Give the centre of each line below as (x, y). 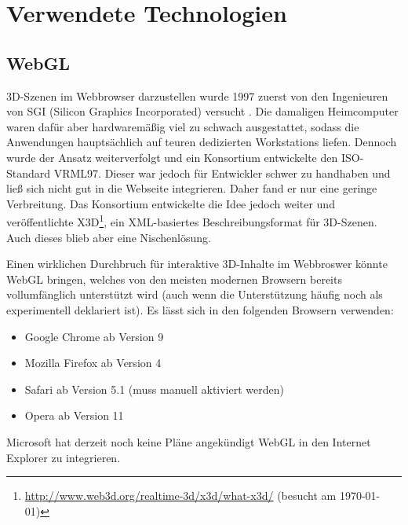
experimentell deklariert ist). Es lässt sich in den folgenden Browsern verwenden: (200, 309)
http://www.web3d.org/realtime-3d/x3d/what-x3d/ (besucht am (180, 496)
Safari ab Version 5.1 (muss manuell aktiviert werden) (154, 389)
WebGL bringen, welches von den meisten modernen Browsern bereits (174, 279)
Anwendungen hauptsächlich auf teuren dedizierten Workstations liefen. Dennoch (202, 142)
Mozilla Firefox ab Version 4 (93, 363)
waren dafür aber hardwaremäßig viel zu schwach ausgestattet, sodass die (183, 126)
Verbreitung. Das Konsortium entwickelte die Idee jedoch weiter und (171, 203)
